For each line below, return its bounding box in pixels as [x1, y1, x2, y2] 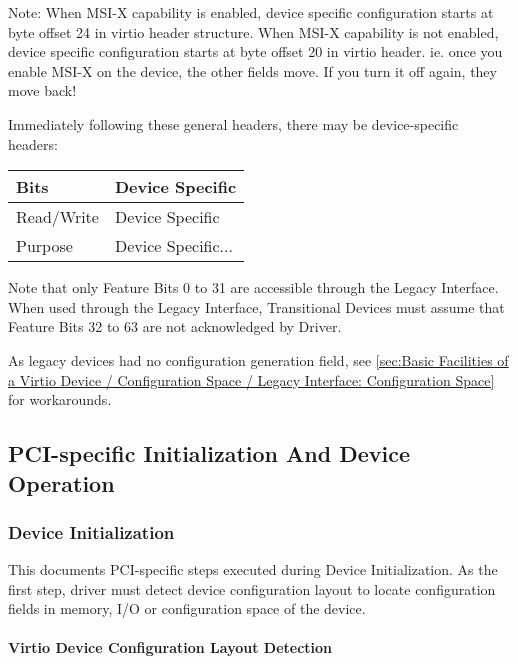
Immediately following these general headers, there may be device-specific [8, 113, 459, 134]
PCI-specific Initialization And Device [8, 438, 411, 469]
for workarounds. [8, 389, 112, 410]
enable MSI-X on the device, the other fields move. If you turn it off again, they [8, 60, 497, 81]
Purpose [16, 234, 73, 258]
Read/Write [16, 205, 99, 229]
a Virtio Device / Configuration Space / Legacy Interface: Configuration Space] [8, 369, 495, 390]
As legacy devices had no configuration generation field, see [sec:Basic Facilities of [8, 349, 509, 370]
